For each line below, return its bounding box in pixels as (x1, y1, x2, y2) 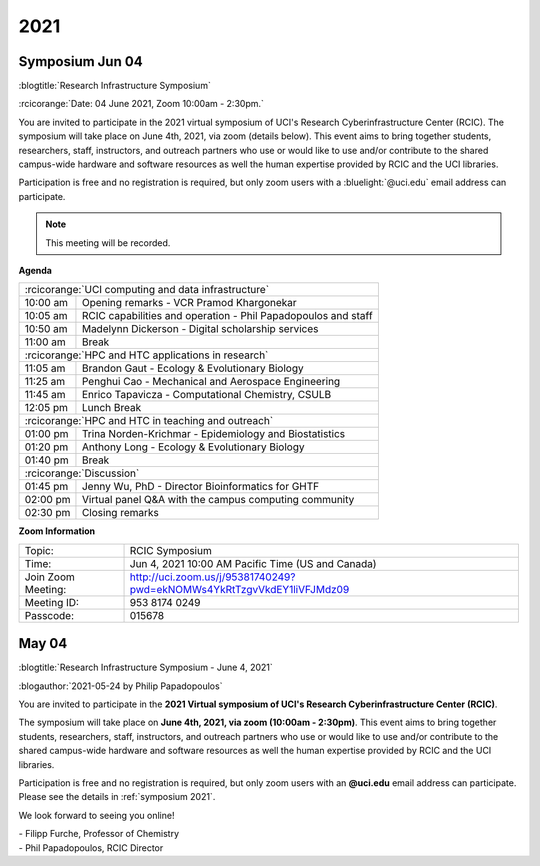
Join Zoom (24, 570, 75, 584)
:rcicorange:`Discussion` (24, 466, 140, 480)
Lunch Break (81, 401, 142, 415)
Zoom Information (18, 525, 95, 537)
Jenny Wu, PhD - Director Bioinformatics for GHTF (81, 480, 320, 494)
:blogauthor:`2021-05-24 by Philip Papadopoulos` (18, 680, 223, 692)
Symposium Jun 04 (18, 53, 144, 70)
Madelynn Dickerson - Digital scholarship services (81, 322, 319, 336)
